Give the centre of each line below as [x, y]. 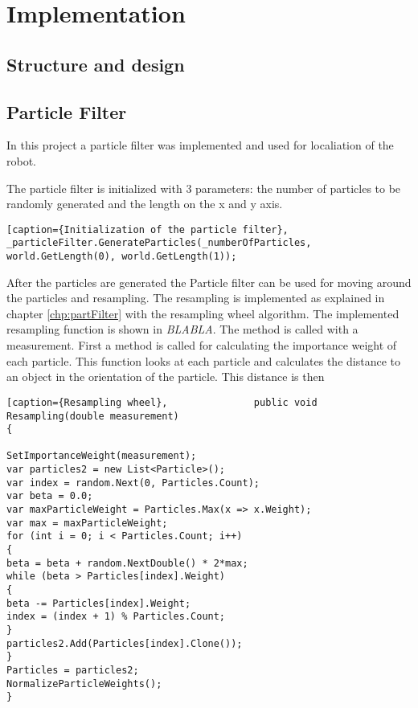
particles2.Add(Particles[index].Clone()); [125, 643]
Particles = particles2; [73, 670]
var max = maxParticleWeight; [87, 523]
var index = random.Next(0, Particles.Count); [133, 483]
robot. [22, 160]
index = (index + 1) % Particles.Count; [116, 617]
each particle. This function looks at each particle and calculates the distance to [203, 360]
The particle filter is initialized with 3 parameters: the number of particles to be [204, 188]
